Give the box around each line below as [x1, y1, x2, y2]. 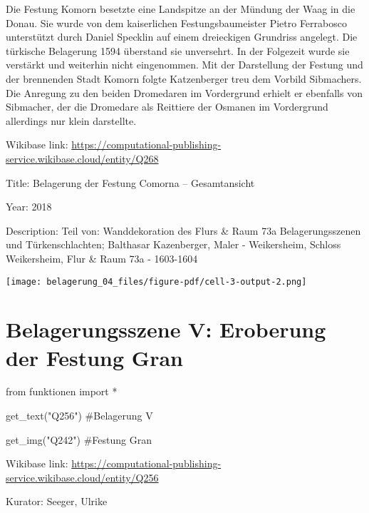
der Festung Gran [6, 342, 183, 372]
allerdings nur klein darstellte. [6, 113, 137, 128]
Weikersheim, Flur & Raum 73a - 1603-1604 [6, 250, 198, 265]
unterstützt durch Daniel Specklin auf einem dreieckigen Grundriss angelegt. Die [6, 29, 358, 44]
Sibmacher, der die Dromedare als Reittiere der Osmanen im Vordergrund [6, 99, 328, 114]
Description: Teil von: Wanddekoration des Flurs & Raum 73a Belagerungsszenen [6, 223, 361, 238]
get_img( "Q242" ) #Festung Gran [6, 432, 152, 447]
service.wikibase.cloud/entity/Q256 [6, 469, 159, 484]
